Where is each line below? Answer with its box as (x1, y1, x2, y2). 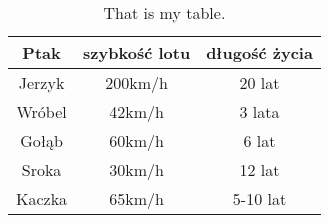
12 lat (239, 158, 280, 181)
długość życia (206, 41, 313, 64)
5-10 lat (232, 187, 287, 210)
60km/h (109, 129, 164, 152)
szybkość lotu (83, 41, 191, 64)
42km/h (109, 100, 164, 123)
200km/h (105, 71, 168, 94)
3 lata (239, 100, 280, 123)
